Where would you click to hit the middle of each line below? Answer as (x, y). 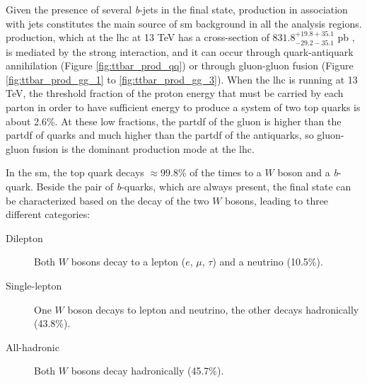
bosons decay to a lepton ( (128, 262)
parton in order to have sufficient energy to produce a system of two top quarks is (183, 107)
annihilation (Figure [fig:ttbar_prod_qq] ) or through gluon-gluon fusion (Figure (180, 65)
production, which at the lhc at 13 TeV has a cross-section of (138, 37)
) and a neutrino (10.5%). (268, 262)
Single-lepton (34, 285)
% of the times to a (220, 172)
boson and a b (308, 172)
